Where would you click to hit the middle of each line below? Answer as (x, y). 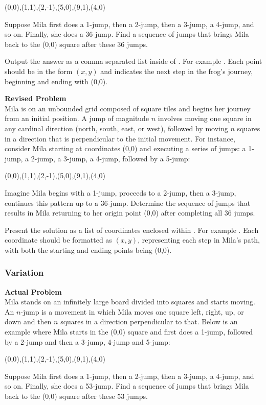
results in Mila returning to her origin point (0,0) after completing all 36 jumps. (130, 213)
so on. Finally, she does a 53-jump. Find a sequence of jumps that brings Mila (127, 386)
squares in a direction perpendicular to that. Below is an (149, 321)
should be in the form (39, 71)
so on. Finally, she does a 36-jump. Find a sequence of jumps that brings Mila (127, 34)
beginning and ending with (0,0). (56, 81)
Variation (24, 272)
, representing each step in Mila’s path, (199, 240)
